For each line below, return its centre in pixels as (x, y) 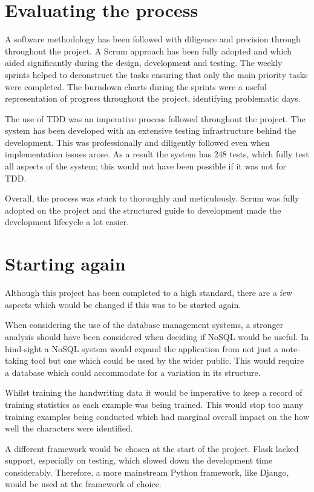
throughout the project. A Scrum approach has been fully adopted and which (148, 51)
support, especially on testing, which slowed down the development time (139, 460)
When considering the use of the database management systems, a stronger (144, 325)
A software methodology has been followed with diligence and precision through (153, 39)
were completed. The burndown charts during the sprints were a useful (136, 86)
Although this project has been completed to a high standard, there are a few (149, 293)
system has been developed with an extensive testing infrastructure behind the (151, 130)
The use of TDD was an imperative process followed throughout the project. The (155, 118)
